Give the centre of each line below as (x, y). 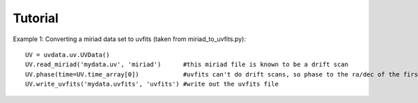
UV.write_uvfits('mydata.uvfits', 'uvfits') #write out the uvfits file (152, 84)
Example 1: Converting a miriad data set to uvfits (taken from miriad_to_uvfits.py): (130, 39)
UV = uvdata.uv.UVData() (68, 55)
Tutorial (36, 18)
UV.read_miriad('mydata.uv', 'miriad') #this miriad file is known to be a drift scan (187, 65)
